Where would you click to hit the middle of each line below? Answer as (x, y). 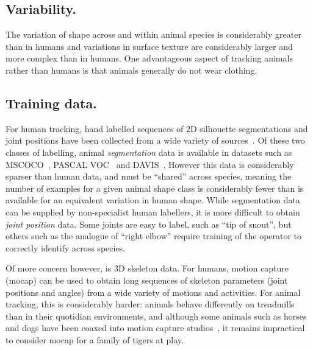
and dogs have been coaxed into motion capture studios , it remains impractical (155, 328)
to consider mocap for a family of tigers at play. (95, 339)
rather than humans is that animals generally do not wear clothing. (131, 70)
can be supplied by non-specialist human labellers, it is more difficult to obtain (153, 212)
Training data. (51, 103)
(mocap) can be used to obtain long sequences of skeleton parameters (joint (147, 280)
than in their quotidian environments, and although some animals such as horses (156, 316)
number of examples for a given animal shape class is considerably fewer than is (155, 188)
